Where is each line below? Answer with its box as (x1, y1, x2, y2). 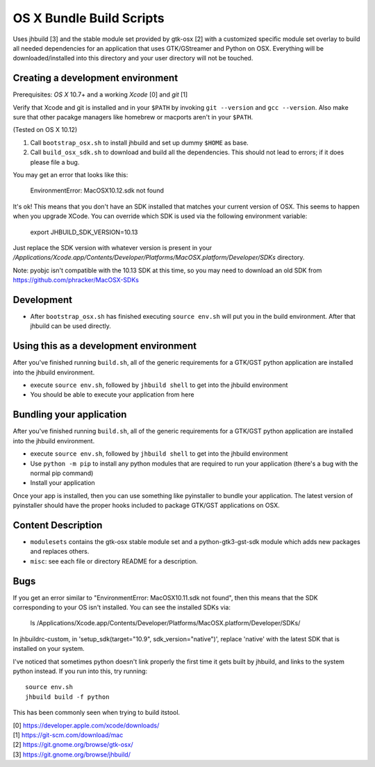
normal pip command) (30, 469, 94, 477)
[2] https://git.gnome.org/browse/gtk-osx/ (12, 741, 133, 749)
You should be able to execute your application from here (30, 390, 194, 399)
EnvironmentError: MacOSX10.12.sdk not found (30, 186, 165, 195)
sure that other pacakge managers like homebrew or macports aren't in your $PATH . (12, 113, 253, 122)
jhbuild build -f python (25, 693, 110, 701)
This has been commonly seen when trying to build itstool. (12, 709, 181, 717)
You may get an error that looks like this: (12, 170, 128, 179)
